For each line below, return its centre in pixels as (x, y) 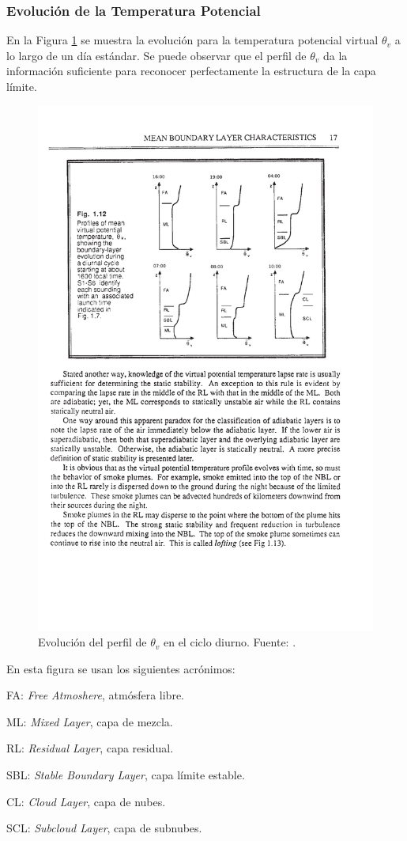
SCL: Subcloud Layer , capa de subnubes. (104, 828)
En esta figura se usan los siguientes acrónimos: (121, 668)
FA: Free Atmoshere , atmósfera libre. (95, 695)
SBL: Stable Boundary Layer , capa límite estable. (126, 775)
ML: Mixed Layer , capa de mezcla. (90, 721)
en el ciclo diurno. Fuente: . (230, 642)
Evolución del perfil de (92, 642)
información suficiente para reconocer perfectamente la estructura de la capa (191, 71)
